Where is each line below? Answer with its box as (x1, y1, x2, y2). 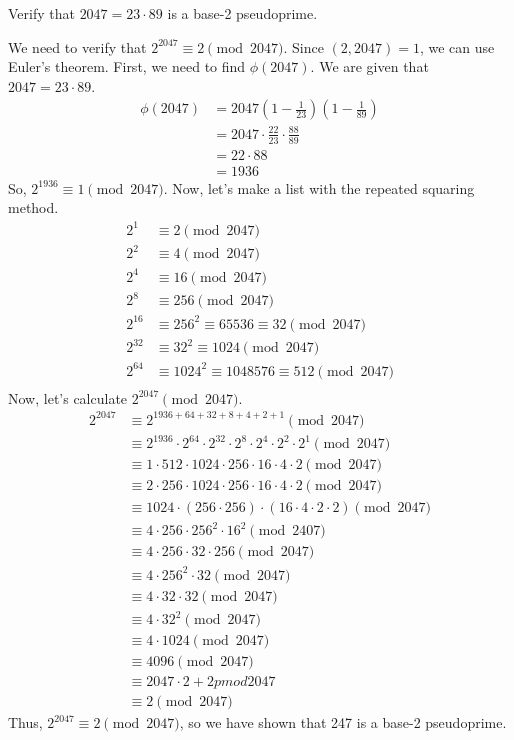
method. (8, 197, 59, 218)
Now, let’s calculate (8, 387, 128, 408)
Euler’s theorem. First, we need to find (8, 56, 246, 77)
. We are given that (310, 56, 429, 77)
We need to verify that (8, 36, 147, 57)
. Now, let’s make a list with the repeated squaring (163, 177, 475, 198)
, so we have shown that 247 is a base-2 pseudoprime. (179, 712, 507, 733)
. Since (283, 36, 324, 57)
